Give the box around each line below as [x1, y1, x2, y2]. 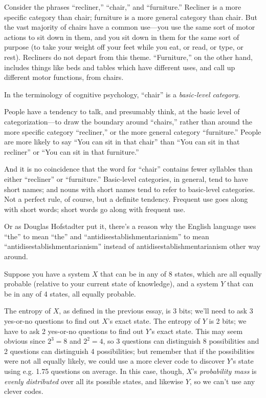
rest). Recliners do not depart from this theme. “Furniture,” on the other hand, [4, 51, 253, 62]
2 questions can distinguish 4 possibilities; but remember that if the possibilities [4, 345, 255, 356]
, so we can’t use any [189, 375, 255, 386]
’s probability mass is [192, 366, 257, 376]
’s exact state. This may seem [149, 325, 243, 336]
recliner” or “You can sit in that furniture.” [4, 146, 139, 157]
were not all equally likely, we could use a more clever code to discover [4, 355, 225, 366]
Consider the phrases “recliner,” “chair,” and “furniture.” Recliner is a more [4, 2, 241, 12]
